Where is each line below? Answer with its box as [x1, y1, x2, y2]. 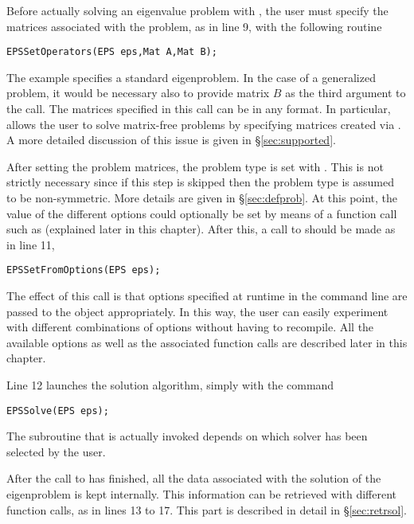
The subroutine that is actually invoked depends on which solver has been [6, 428, 368, 444]
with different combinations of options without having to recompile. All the [6, 319, 374, 335]
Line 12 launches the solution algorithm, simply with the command [6, 377, 334, 393]
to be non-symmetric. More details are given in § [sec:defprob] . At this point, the [6, 190, 398, 205]
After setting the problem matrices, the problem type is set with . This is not [6, 158, 384, 174]
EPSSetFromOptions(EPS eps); [6, 264, 161, 276]
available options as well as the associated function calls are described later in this [6, 334, 408, 350]
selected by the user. [6, 443, 106, 459]
